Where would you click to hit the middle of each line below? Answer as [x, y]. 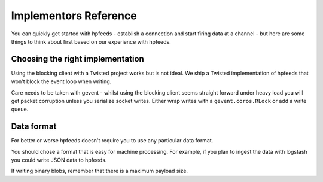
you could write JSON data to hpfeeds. [59, 160]
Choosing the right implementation [78, 59]
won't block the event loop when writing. [61, 81]
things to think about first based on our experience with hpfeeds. [91, 41]
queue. [20, 109]
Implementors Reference [74, 16]
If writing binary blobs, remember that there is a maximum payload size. [100, 171]
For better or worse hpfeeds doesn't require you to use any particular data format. [112, 141]
